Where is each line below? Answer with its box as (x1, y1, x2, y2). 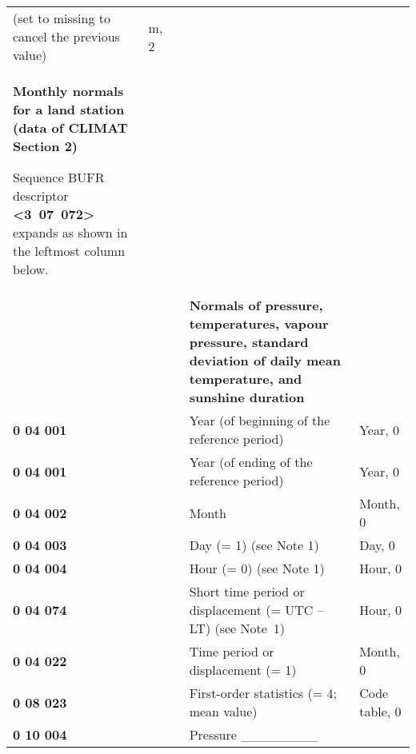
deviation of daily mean (189, 351, 341, 369)
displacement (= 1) (189, 660, 297, 679)
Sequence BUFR (13, 168, 105, 186)
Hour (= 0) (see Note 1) (189, 559, 325, 577)
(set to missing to (13, 9, 111, 27)
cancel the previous (13, 27, 120, 46)
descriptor (13, 186, 69, 205)
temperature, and (189, 369, 302, 388)
